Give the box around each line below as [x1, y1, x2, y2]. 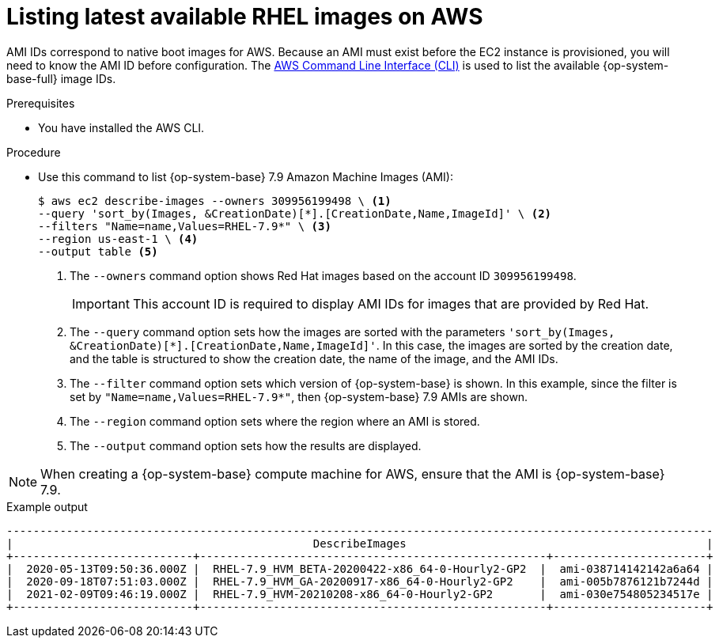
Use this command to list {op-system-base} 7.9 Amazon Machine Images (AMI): [38, 169, 454, 184]
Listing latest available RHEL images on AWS [6, 3, 483, 30]
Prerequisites [6, 96, 75, 110]
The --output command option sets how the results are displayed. [70, 438, 422, 453]
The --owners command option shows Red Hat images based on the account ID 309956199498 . [70, 268, 577, 282]
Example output [6, 499, 88, 513]
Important [72, 295, 130, 312]
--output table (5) [38, 244, 158, 258]
